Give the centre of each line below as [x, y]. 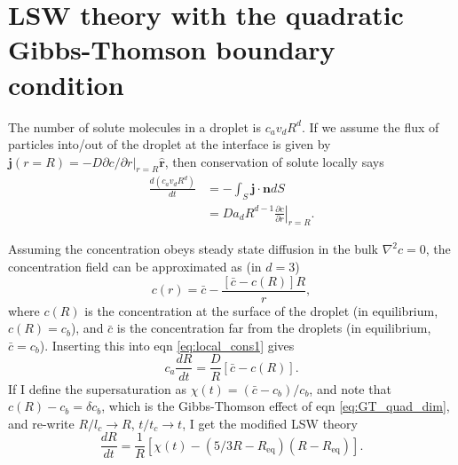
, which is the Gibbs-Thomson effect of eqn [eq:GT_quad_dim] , [276, 406]
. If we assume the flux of [370, 126]
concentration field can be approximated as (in [135, 267]
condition [66, 84]
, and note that [350, 388]
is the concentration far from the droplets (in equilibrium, [274, 328]
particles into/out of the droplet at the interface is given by [170, 144]
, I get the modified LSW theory [270, 423]
